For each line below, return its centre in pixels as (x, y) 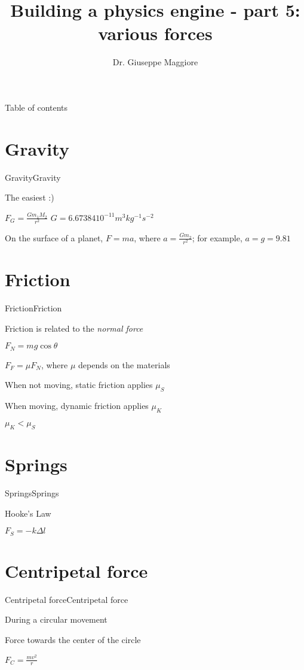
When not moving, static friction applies (79, 385)
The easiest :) (30, 197)
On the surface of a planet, (54, 237)
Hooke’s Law (28, 513)
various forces (155, 33)
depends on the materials (124, 364)
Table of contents (36, 107)
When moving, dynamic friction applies (77, 406)
